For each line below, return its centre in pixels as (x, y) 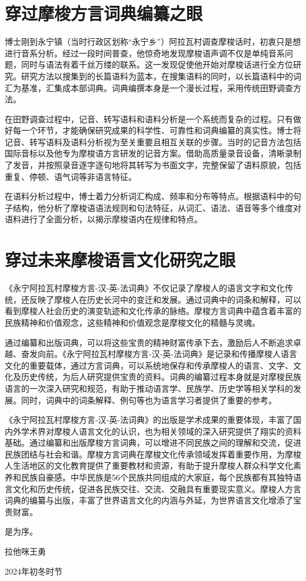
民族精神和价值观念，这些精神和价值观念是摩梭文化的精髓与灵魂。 (132, 322)
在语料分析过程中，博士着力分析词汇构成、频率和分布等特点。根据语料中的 (149, 196)
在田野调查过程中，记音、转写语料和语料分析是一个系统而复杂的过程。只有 (149, 118)
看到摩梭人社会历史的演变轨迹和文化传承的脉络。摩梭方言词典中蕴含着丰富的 (153, 311)
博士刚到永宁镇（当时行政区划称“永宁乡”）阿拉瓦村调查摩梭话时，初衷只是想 (153, 41)
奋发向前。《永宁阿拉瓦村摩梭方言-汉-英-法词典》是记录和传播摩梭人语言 (159, 354)
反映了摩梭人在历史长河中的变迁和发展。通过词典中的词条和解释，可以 (165, 299)
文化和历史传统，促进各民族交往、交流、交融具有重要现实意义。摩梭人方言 (157, 488)
